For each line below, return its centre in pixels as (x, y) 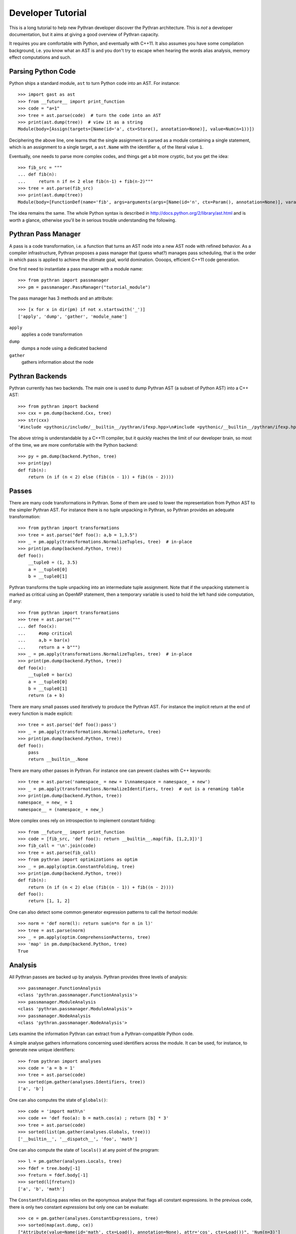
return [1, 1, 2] (49, 901)
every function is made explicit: (41, 714)
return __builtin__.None (58, 759)
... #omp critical (45, 633)
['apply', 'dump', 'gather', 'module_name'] (73, 316)
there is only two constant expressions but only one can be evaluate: (79, 1207)
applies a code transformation (52, 334)
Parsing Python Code (42, 71)
